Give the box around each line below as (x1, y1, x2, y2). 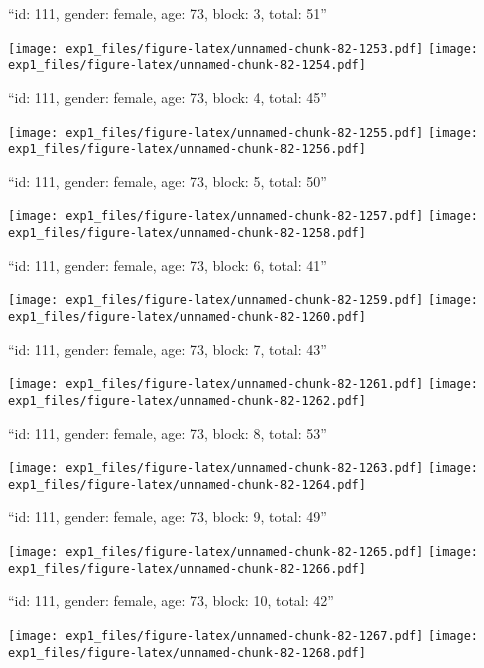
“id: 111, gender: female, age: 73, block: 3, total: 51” (8, 3, 327, 23)
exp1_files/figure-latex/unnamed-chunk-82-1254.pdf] (8, 58, 366, 73)
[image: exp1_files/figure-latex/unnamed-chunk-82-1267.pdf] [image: (8, 628, 479, 643)
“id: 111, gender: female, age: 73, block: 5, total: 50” (8, 170, 327, 191)
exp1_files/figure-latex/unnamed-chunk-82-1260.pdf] (8, 309, 366, 324)
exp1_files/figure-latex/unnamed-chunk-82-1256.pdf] (8, 142, 366, 157)
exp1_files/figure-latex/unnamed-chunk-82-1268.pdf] (8, 645, 366, 660)
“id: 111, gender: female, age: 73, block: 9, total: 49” (8, 506, 327, 527)
